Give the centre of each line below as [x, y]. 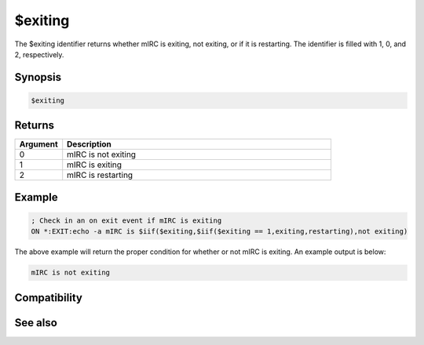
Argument [38, 144]
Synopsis [38, 77]
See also [36, 323]
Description [89, 144]
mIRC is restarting [100, 175]
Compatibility [48, 298]
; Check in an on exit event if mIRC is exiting [126, 221]
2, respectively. [39, 54]
